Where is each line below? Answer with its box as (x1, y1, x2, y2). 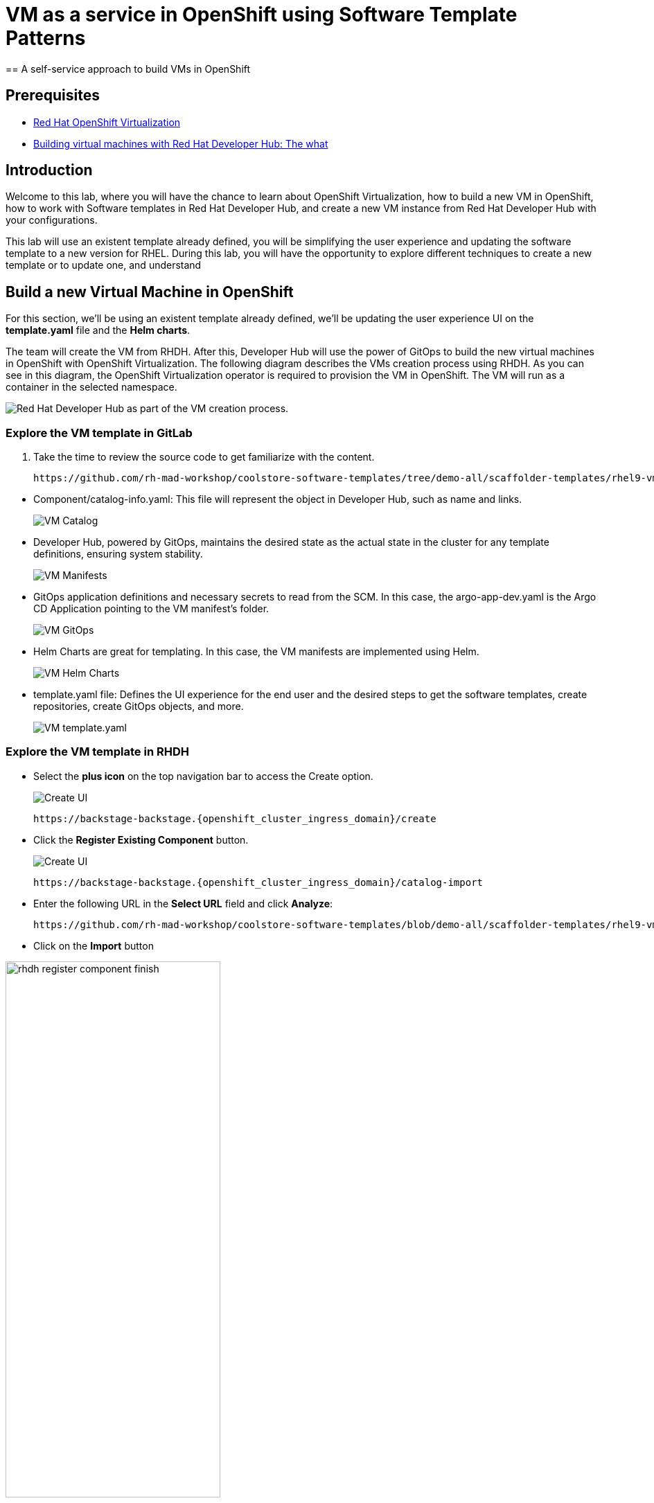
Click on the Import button (33, 939, 154, 952)
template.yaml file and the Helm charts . (6, 324, 191, 337)
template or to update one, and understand (6, 259, 202, 272)
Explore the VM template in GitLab (6, 425, 193, 440)
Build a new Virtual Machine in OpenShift (6, 283, 294, 301)
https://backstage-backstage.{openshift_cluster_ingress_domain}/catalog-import (33, 876, 484, 888)
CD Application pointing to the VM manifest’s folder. (33, 603, 269, 615)
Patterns (6, 26, 86, 50)
